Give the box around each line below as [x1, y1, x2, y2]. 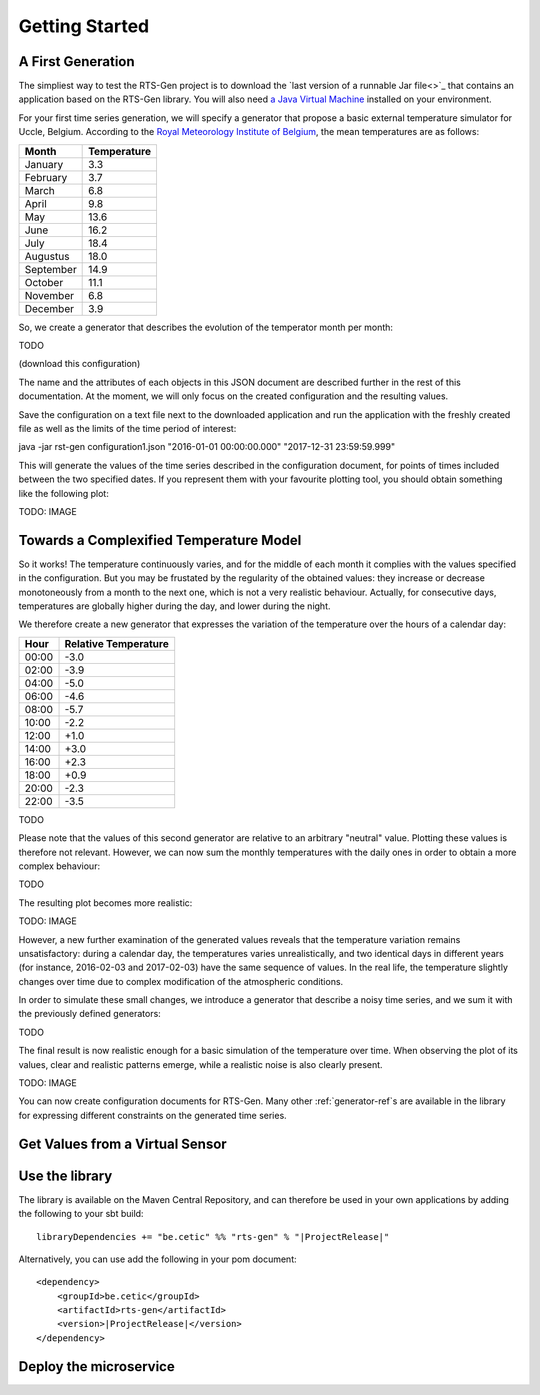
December [24, 301, 75, 315]
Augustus [24, 249, 70, 263]
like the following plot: [18, 487, 109, 499]
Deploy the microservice [18, 1358, 175, 1375]
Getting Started [18, 15, 150, 37]
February [24, 170, 68, 184]
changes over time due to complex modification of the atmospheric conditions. [18, 975, 344, 987]
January [24, 157, 64, 171]
